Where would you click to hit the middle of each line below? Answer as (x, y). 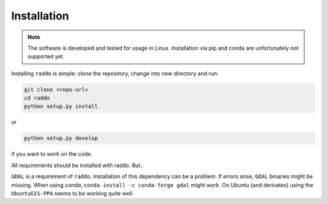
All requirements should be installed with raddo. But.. (77, 165)
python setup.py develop (61, 138)
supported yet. (46, 56)
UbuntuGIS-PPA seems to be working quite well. (73, 193)
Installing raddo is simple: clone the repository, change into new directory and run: (115, 73)
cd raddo (37, 98)
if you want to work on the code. (52, 154)
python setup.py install (61, 107)
